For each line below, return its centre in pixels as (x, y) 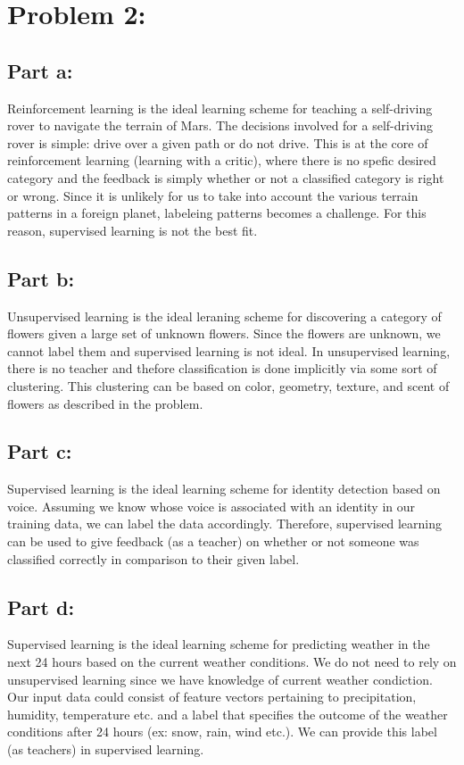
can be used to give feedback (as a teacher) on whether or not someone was (213, 541)
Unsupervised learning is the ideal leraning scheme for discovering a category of (224, 316)
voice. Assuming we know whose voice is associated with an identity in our (211, 506)
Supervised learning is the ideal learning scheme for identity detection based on (224, 489)
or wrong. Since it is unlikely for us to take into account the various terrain (213, 195)
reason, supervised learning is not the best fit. (133, 230)
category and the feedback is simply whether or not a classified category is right (226, 177)
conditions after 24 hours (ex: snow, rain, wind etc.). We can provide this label (222, 732)
